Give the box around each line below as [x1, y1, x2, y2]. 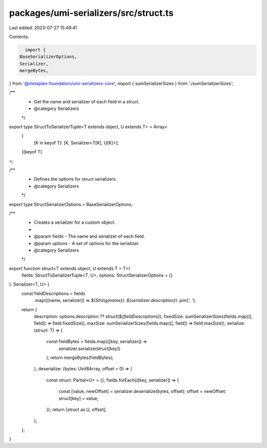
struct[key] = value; [58, 395, 99, 401]
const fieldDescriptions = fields [21, 290, 86, 297]
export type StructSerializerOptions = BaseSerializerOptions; [9, 201, 133, 207]
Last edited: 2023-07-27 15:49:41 [9, 25, 78, 31]
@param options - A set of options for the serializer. [34, 240, 140, 246]
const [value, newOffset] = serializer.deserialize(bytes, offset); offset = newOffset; [58, 389, 226, 395]
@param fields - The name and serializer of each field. [34, 233, 145, 240]
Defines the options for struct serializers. [34, 176, 117, 182]
